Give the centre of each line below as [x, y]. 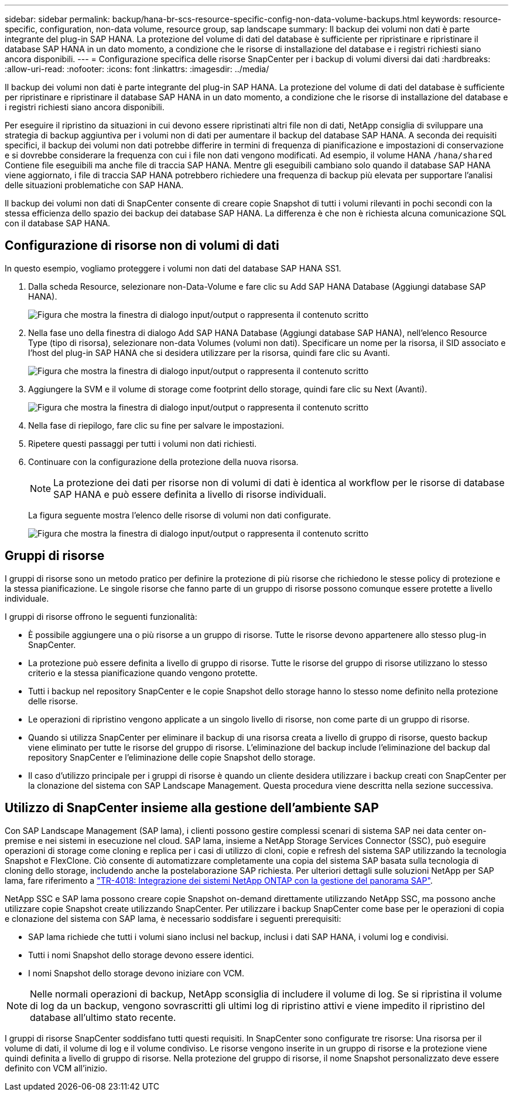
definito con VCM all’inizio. [56, 1068]
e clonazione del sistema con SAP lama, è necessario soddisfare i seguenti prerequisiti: [173, 918]
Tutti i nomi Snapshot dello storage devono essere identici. [141, 955]
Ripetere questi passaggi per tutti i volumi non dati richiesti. [143, 443]
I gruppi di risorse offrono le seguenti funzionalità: [101, 616]
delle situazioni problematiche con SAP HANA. [94, 185]
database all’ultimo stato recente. [103, 1017]
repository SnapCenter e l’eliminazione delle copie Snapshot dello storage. [172, 757]
